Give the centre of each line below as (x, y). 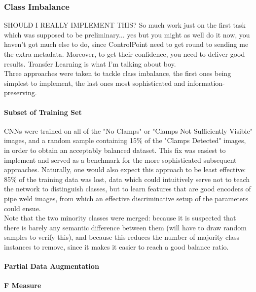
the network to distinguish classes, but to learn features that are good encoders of (128, 189)
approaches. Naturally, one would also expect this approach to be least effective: (125, 169)
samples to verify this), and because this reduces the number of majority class (122, 237)
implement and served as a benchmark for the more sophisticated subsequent (120, 160)
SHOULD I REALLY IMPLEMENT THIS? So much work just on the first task (125, 25)
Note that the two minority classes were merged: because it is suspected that (120, 218)
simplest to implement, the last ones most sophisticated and (95, 83)
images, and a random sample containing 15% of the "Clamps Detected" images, (125, 140)
